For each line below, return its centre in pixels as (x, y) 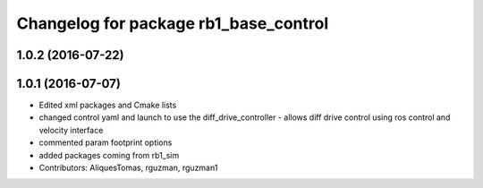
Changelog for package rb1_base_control (173, 23)
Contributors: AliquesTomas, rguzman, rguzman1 (128, 168)
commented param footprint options (106, 142)
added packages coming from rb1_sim (109, 155)
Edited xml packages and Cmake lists (108, 105)
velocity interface (71, 130)
